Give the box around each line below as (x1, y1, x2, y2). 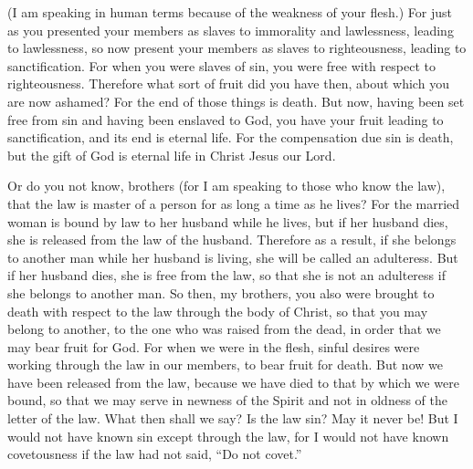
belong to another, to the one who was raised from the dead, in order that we (7, 319, 441, 339)
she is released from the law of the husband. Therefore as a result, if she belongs (7, 230, 457, 249)
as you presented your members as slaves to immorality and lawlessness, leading (7, 20, 454, 39)
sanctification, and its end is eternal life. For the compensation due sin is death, (7, 128, 454, 147)
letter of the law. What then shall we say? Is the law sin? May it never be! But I (7, 409, 458, 428)
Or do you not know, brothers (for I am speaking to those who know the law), (7, 176, 446, 195)
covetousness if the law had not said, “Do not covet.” (7, 444, 302, 464)
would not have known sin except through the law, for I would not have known (7, 426, 449, 445)
